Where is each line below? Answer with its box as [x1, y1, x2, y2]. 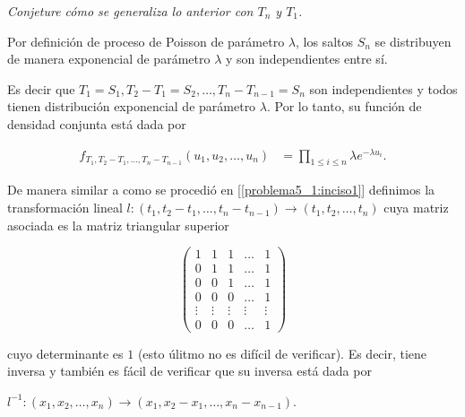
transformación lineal [7, 198, 123, 217]
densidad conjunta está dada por [7, 114, 186, 133]
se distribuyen [375, 31, 452, 50]
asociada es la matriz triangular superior [7, 215, 229, 234]
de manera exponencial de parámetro [7, 49, 211, 68]
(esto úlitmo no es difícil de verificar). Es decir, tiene [137, 343, 427, 362]
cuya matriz [383, 198, 449, 217]
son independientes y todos [309, 79, 458, 98]
